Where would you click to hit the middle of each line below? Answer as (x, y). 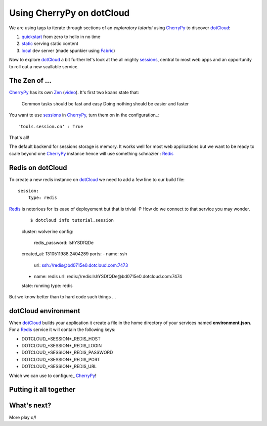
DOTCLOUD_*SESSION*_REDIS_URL (59, 367)
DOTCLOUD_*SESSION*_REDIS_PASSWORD (67, 353)
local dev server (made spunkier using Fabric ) (68, 50)
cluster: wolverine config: (47, 231)
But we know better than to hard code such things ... (63, 296)
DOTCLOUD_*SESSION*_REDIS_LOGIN (62, 346)
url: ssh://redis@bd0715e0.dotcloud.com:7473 (81, 265)
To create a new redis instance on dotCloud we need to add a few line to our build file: (97, 179)
